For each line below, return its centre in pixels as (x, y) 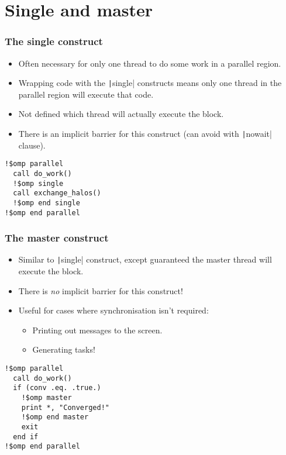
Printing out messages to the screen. (97, 330)
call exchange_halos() (57, 193)
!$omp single (38, 183)
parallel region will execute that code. (86, 94)
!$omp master (46, 398)
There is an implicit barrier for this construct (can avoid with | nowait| (145, 134)
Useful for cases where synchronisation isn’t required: (113, 310)
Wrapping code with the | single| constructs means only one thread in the (150, 83)
